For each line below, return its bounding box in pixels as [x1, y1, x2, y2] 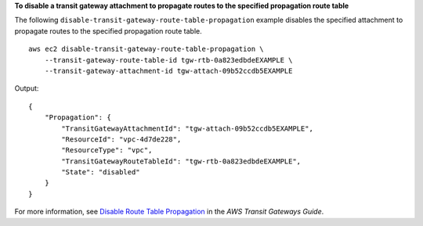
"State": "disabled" [61, 168, 140, 177]
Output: [14, 84, 39, 93]
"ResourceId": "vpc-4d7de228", [61, 135, 182, 144]
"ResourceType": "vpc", [61, 145, 153, 155]
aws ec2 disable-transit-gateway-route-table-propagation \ [28, 45, 264, 54]
